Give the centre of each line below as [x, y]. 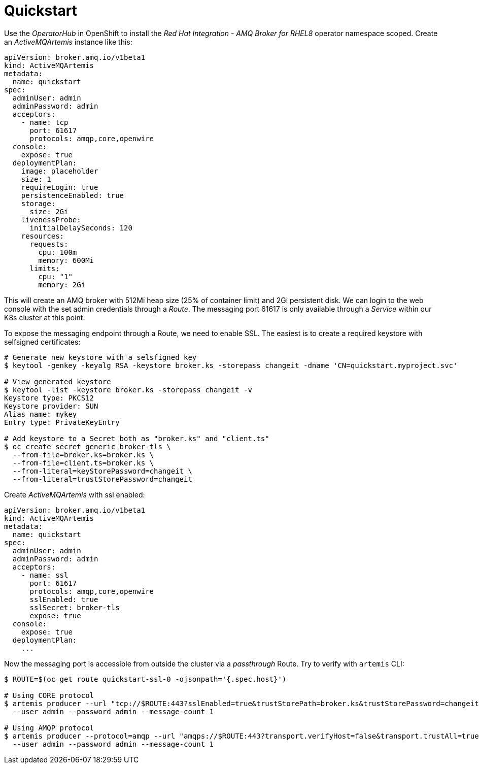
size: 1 [36, 179]
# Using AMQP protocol [49, 728]
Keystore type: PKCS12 [49, 398]
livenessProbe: [51, 220]
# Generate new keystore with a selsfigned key [100, 357]
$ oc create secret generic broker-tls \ [88, 446]
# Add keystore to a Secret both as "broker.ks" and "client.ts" [137, 438]
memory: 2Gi [62, 285]
